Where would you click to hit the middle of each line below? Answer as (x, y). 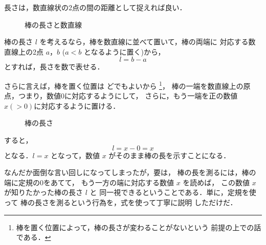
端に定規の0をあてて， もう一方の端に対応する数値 (89, 182)
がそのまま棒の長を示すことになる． (170, 155)
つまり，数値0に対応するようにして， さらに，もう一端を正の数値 (128, 96)
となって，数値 (75, 155)
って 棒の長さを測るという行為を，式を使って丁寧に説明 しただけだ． (121, 202)
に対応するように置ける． (77, 105)
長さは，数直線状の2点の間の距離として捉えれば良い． (95, 7)
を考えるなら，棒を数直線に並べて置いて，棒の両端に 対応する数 (148, 42)
